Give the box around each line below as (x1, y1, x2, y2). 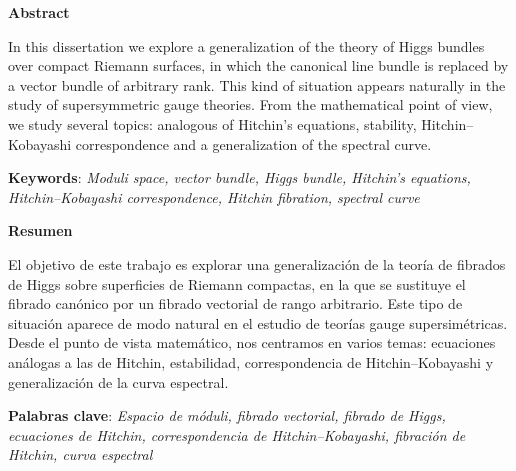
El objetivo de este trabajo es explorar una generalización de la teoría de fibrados (8, 253, 506, 274)
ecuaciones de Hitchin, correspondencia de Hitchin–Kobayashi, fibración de (8, 424, 466, 445)
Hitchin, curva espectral (8, 444, 153, 465)
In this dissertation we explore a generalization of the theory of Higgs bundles (8, 35, 485, 56)
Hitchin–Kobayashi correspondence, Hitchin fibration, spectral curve (8, 186, 420, 207)
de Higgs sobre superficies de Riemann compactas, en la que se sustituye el (8, 273, 466, 294)
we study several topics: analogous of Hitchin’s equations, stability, (8, 113, 417, 134)
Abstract (8, 2, 70, 22)
